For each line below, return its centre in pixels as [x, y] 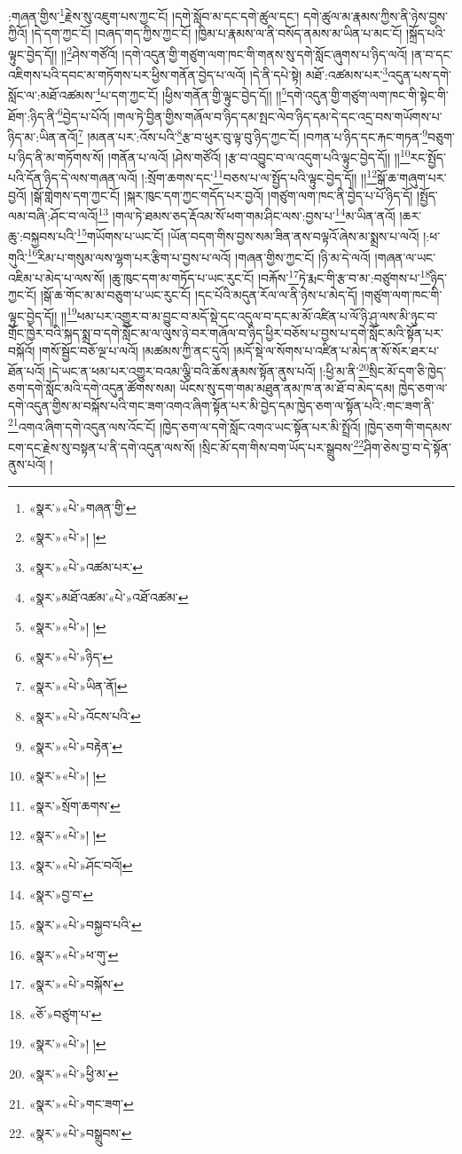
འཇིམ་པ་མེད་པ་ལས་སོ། [57, 277]
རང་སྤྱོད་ [428, 157]
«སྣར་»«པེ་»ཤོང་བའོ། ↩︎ [81, 864]
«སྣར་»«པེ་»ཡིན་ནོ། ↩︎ [78, 686]
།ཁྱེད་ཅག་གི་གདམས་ [408, 426]
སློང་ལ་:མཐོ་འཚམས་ [52, 95]
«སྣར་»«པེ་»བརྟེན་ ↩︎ [75, 746]
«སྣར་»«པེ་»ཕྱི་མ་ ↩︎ [74, 1074]
